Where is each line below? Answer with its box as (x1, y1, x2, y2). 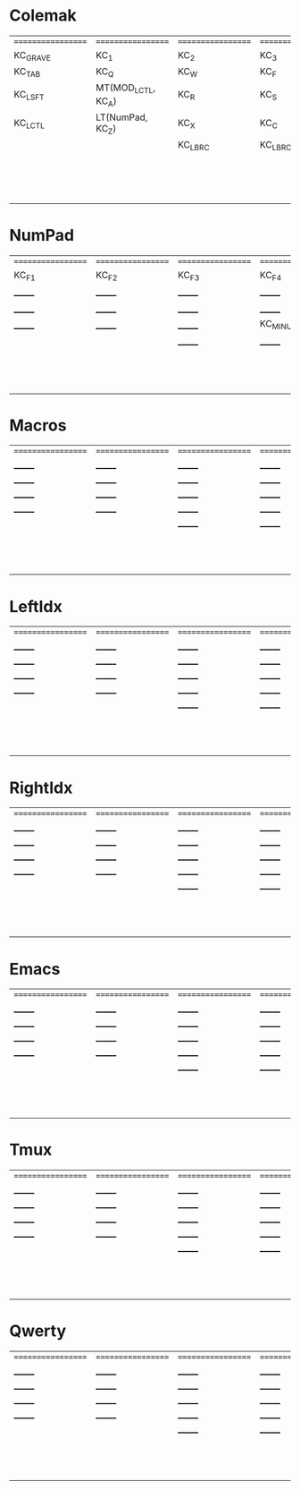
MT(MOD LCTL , (95, 81, 156, 96)
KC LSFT (13, 88, 45, 103)
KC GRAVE (13, 48, 51, 64)
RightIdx (9, 778, 73, 797)
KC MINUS (259, 318, 297, 332)
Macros (9, 415, 67, 435)
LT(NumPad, (95, 111, 148, 123)
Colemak (9, 5, 78, 26)
